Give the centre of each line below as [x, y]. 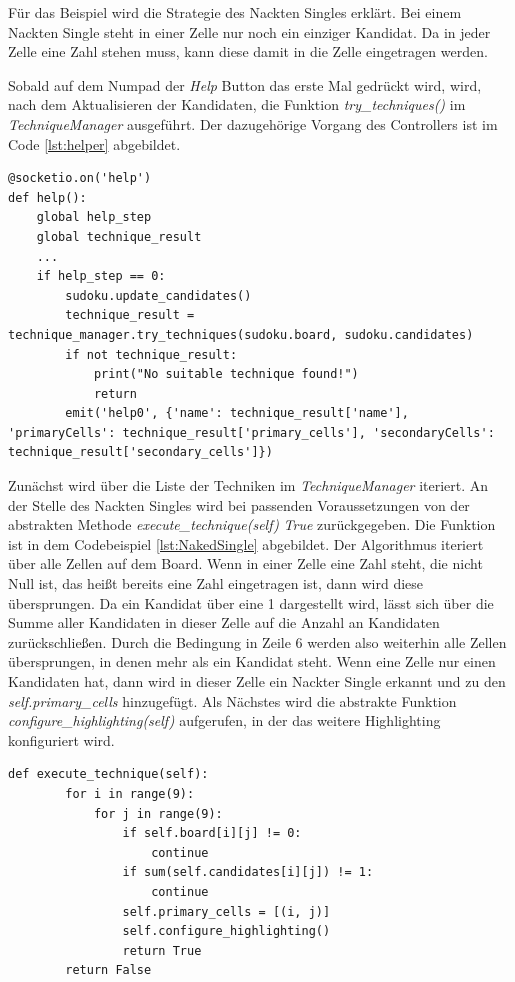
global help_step [94, 217]
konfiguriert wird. [61, 739]
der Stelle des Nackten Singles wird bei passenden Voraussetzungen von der [239, 504]
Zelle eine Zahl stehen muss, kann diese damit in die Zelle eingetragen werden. [248, 51]
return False [108, 970]
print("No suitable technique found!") [226, 374]
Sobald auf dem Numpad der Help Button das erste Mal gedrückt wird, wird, [245, 84]
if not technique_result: [151, 354]
